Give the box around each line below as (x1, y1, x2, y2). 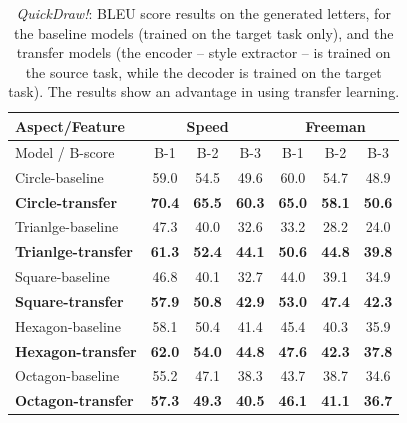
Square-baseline (15, 266, 110, 287)
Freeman (305, 115, 366, 136)
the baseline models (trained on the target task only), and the (13, 22, 394, 43)
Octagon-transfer (15, 390, 134, 411)
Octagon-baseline (15, 365, 120, 386)
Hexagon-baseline (15, 315, 121, 336)
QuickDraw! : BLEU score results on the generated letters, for (16, 3, 391, 23)
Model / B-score (15, 141, 115, 162)
